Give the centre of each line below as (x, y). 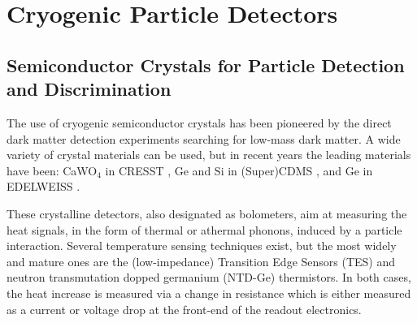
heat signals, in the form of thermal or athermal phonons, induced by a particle (204, 229)
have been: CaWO (52, 170)
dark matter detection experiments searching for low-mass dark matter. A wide (204, 138)
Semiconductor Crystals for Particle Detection (206, 65)
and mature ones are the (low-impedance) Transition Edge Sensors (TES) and (201, 261)
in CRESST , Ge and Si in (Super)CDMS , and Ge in (239, 170)
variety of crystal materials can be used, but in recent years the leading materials (209, 155)
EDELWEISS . (43, 186)
